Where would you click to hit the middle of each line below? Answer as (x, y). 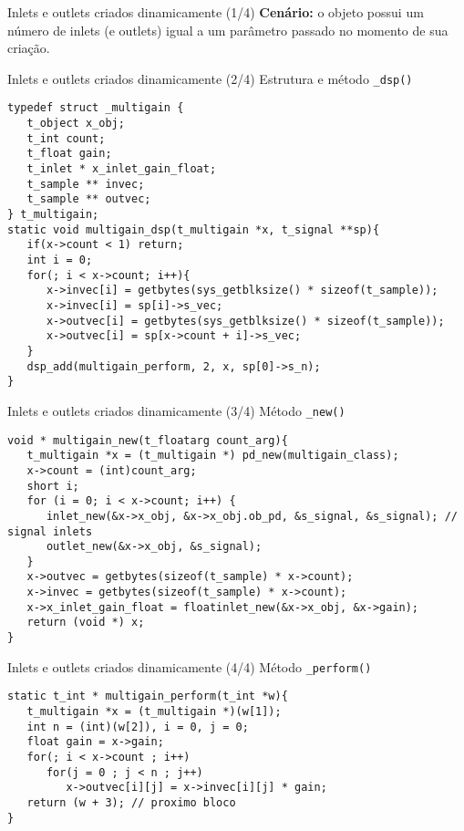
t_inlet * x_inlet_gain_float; (122, 169)
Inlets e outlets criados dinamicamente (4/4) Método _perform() (190, 666)
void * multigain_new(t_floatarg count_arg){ (148, 440)
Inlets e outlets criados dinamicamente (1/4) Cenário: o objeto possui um (216, 12)
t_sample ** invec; (86, 184)
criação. (29, 48)
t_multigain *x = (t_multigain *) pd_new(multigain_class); (213, 456)
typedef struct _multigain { (96, 108)
